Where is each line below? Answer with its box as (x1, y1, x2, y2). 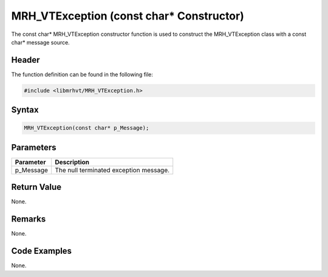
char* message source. (11, 38, 70, 46)
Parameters (11, 142, 56, 152)
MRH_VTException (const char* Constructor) (11, 9, 244, 23)
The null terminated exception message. (55, 166, 170, 174)
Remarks (11, 214, 46, 225)
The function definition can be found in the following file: (11, 71, 153, 78)
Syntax (11, 105, 39, 115)
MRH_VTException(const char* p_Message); (24, 125, 149, 131)
